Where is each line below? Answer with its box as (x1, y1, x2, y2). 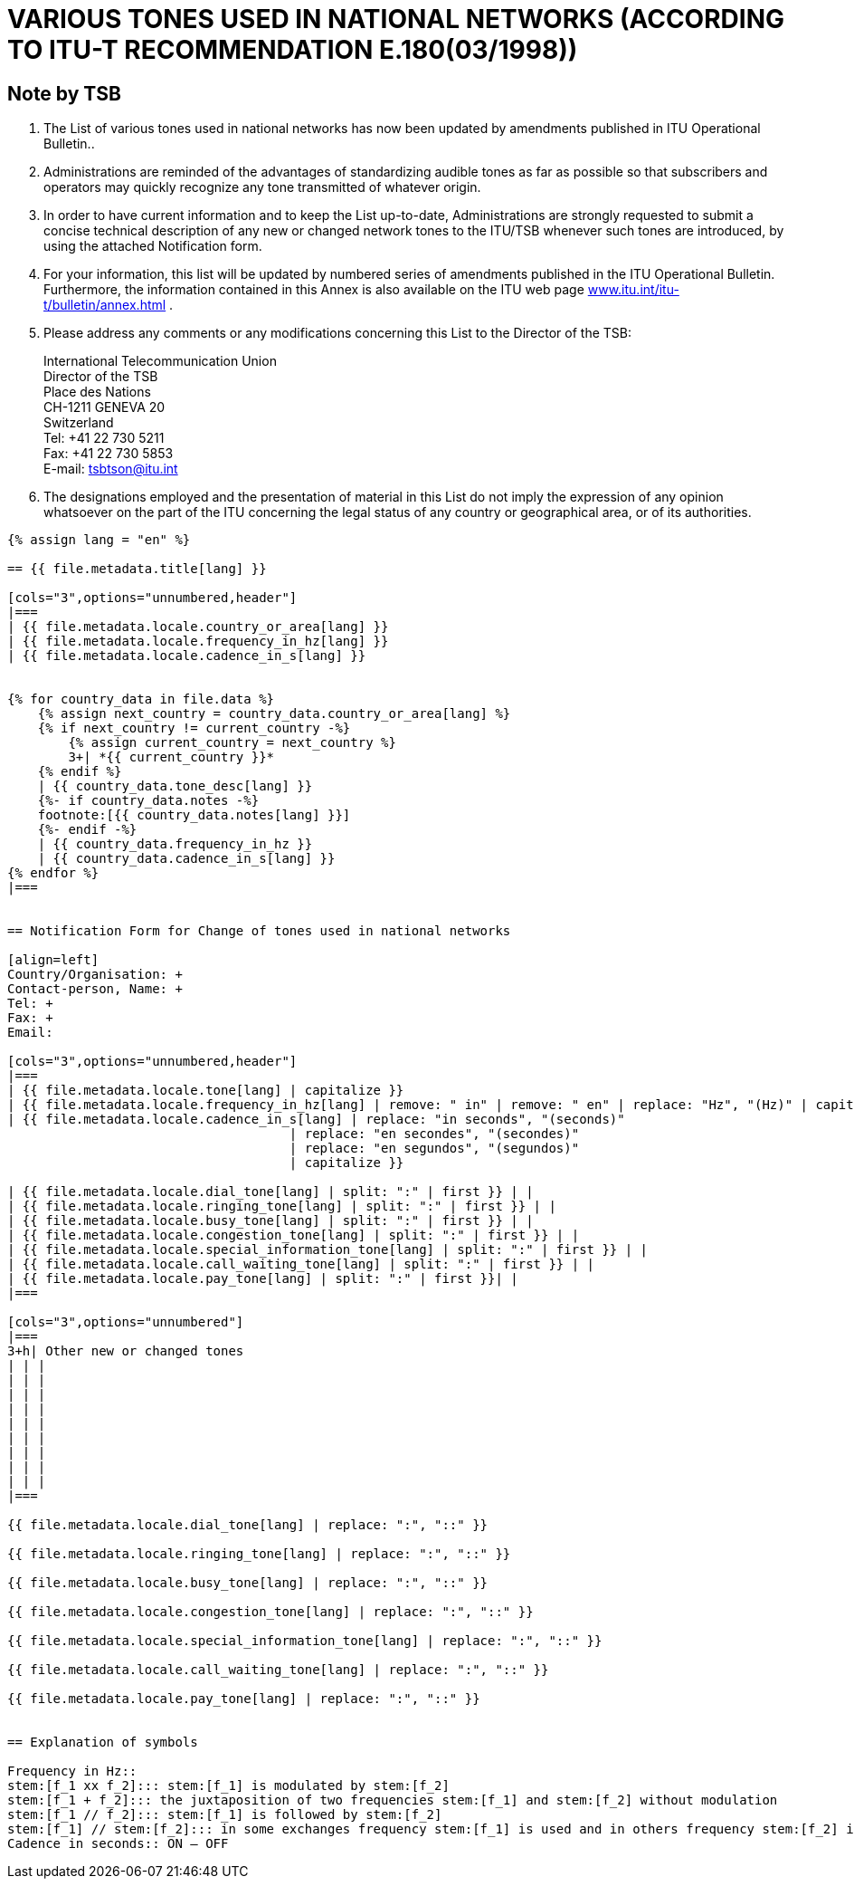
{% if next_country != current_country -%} (37, 721, 351, 736)
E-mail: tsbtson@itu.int (43, 461, 178, 477)
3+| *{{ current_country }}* (68, 750, 275, 765)
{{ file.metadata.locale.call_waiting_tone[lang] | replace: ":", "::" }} (7, 1662, 549, 1678)
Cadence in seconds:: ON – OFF (7, 1836, 229, 1852)
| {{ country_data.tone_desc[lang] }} (37, 779, 313, 794)
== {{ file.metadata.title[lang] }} (7, 561, 267, 577)
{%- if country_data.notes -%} (37, 793, 260, 809)
